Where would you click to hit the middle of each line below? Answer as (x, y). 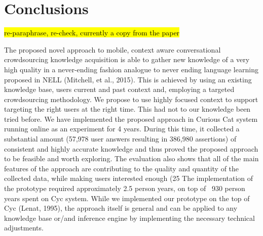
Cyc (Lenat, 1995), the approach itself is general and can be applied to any (121, 208)
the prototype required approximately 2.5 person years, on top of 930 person (125, 188)
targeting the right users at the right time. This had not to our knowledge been (127, 109)
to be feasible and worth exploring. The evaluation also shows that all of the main (131, 158)
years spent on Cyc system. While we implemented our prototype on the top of (127, 198)
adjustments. (24, 228)
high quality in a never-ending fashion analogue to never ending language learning (131, 69)
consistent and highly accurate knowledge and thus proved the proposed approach (131, 148)
